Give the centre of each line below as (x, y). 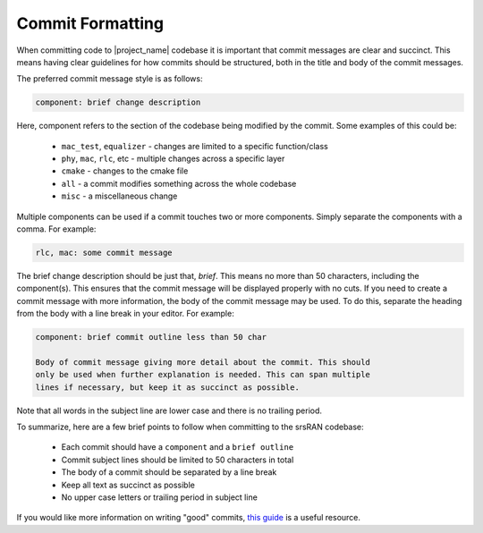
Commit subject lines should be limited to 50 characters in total (178, 460)
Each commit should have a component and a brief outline (178, 447)
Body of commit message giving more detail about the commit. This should (203, 362)
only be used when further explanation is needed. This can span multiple (203, 375)
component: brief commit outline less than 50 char (151, 337)
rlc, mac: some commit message (104, 253)
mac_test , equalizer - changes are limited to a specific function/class (195, 146)
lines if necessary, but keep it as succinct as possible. (167, 387)
